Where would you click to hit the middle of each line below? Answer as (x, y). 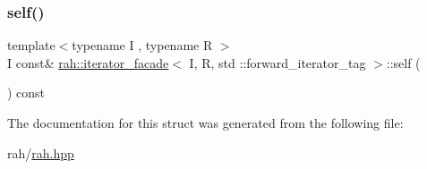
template (31, 45)
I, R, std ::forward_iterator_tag (278, 62)
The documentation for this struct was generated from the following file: (205, 123)
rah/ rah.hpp (41, 152)
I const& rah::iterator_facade (88, 62)
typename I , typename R (142, 45)
